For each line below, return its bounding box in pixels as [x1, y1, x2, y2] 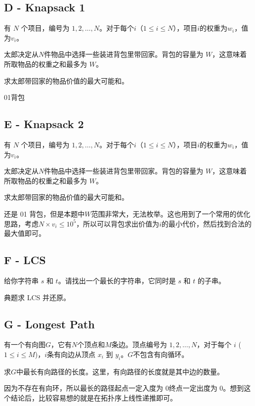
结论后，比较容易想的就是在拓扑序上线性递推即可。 [10, 392, 177, 403]
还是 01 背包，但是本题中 [4, 208, 85, 219]
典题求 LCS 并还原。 [4, 292, 70, 302]
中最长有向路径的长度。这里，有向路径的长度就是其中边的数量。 [16, 366, 224, 376]
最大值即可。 [4, 228, 45, 238]
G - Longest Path [4, 316, 95, 331]
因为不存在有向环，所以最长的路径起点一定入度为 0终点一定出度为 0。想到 [4, 383, 244, 393]
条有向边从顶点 [47, 349, 96, 359]
